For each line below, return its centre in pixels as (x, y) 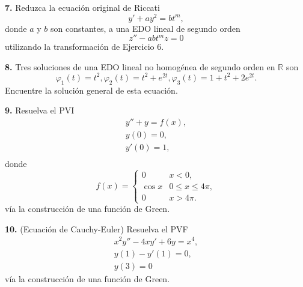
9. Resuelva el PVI (40, 110)
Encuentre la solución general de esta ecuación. (91, 90)
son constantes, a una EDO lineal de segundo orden (145, 28)
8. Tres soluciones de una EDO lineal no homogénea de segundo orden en (140, 66)
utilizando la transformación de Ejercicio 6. (84, 47)
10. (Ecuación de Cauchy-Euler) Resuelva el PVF (96, 228)
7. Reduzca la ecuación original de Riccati (82, 7)
